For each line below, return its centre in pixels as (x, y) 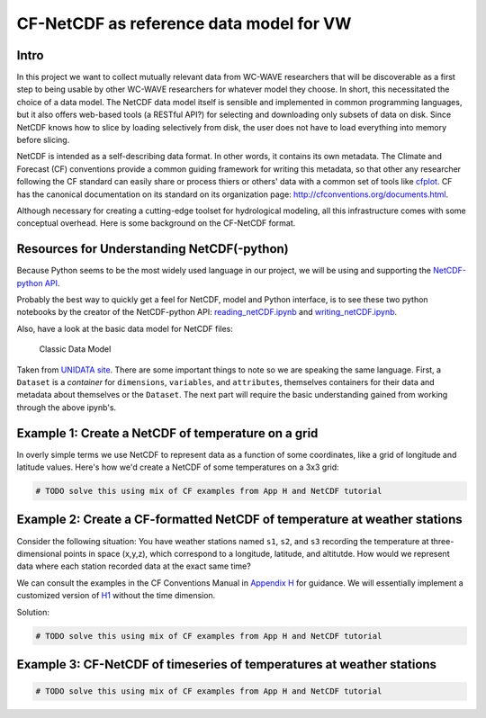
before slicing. (43, 140)
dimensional (39, 553)
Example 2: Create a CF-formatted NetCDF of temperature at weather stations (239, 520)
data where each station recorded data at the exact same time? (134, 566)
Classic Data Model (75, 349)
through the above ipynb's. (67, 407)
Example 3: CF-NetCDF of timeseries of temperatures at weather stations (226, 664)
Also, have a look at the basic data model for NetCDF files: (125, 328)
